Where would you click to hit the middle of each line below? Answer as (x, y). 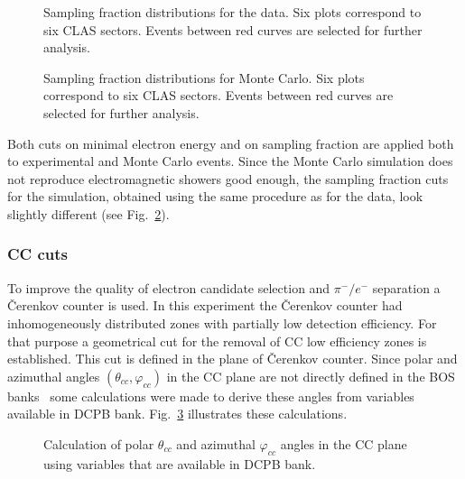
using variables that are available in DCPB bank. (180, 463)
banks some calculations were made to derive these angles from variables (211, 396)
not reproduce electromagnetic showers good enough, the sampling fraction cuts (228, 178)
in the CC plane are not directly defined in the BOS (311, 376)
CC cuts (38, 254)
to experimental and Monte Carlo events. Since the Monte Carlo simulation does (230, 161)
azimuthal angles (54, 376)
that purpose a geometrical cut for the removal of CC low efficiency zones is (217, 341)
